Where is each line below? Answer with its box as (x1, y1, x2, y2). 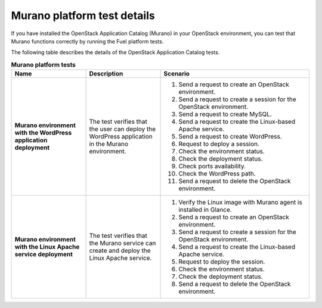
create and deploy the (89, 247, 151, 255)
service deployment (14, 250, 73, 259)
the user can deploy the (89, 125, 156, 133)
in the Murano (89, 140, 128, 148)
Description (89, 70, 123, 78)
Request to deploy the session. (178, 257, 265, 266)
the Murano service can (89, 239, 156, 247)
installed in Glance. (178, 206, 232, 214)
